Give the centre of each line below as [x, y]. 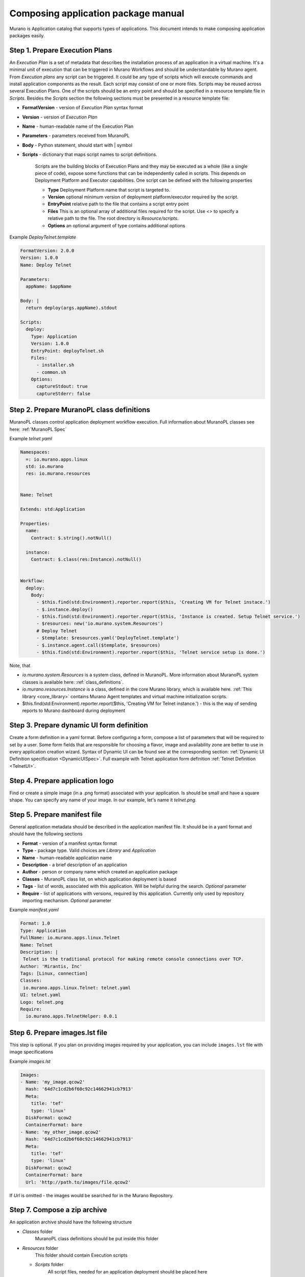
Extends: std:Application [53, 509]
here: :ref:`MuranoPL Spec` [38, 429]
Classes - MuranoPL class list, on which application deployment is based [99, 879]
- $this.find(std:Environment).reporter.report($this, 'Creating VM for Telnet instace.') [154, 602]
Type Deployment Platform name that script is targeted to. [109, 190]
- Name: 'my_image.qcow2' [53, 1082]
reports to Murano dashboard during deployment [74, 711]
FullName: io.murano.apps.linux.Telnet [70, 938]
